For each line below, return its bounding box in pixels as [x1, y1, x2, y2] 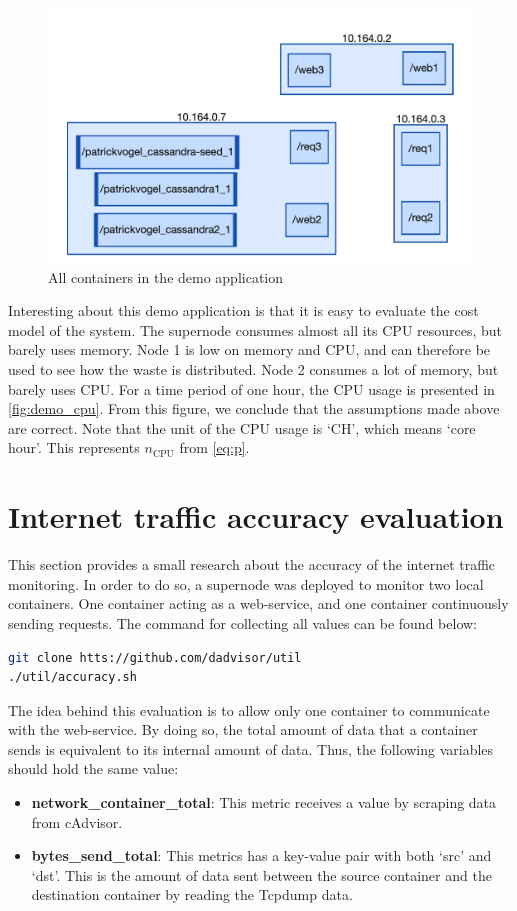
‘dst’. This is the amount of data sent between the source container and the [31, 864, 492, 885]
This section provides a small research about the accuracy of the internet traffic [8, 554, 496, 575]
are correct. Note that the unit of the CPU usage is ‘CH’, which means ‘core [8, 417, 476, 438]
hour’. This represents [8, 437, 140, 458]
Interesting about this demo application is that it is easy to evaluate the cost [8, 300, 479, 321]
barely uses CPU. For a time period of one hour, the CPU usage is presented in [8, 378, 495, 399]
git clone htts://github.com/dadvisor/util [8, 650, 302, 665]
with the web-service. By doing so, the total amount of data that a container [8, 719, 478, 740]
